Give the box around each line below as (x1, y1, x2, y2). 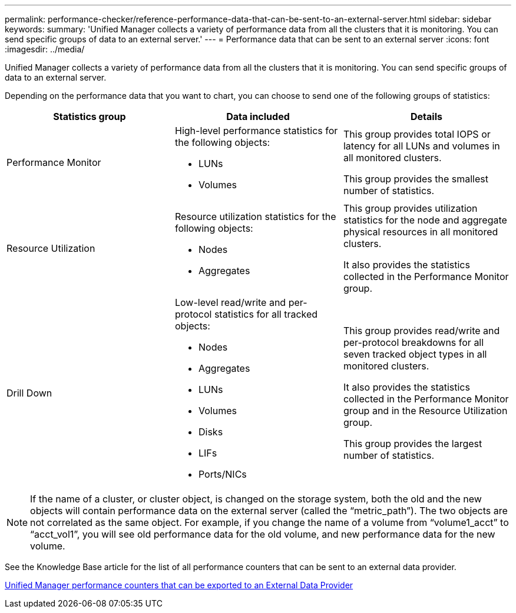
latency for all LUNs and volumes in (343, 140, 500, 152)
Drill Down (6, 387, 52, 399)
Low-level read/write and (174, 296, 286, 308)
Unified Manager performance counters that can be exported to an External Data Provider (5, 580, 353, 590)
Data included (226, 111, 290, 122)
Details (411, 111, 442, 122)
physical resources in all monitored (343, 226, 498, 238)
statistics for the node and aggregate (343, 214, 507, 226)
